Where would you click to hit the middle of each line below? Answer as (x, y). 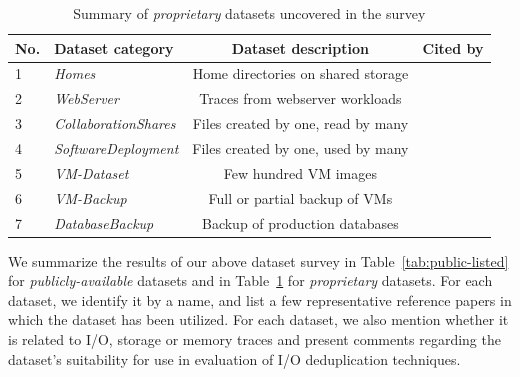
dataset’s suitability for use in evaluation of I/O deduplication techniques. (234, 358)
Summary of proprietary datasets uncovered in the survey (249, 13)
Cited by (453, 47)
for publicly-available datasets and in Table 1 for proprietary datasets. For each (250, 280)
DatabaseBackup (104, 222)
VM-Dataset (91, 172)
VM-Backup (90, 197)
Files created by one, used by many (300, 147)
